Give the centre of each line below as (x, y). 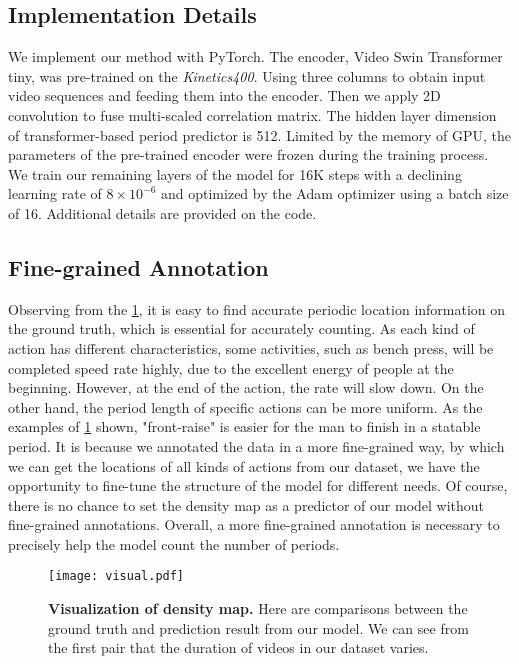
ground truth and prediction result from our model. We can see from (258, 627)
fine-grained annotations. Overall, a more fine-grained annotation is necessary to (254, 524)
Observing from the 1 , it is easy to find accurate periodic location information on (257, 308)
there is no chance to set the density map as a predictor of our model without (246, 504)
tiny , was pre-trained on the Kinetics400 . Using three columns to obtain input (247, 75)
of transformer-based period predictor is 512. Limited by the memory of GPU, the (260, 134)
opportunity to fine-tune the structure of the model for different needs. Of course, (258, 485)
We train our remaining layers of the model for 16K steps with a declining (235, 173)
